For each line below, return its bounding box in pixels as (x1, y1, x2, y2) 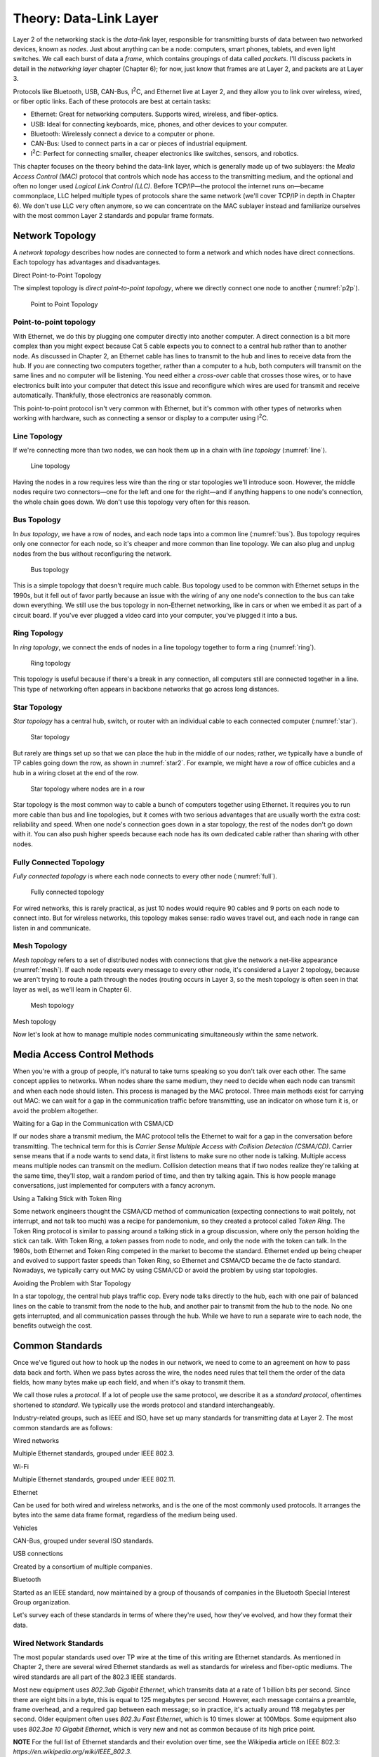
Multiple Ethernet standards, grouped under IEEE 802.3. (13, 1449, 175, 1458)
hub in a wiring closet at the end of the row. (13, 768, 139, 777)
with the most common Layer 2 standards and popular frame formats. (13, 212, 214, 220)
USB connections (13, 1550, 63, 1558)
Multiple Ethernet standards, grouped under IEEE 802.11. (13, 1475, 175, 1484)
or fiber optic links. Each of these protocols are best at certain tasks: (13, 97, 211, 105)
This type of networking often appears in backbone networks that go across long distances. (13, 685, 279, 693)
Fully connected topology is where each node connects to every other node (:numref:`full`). (13, 872, 277, 880)
